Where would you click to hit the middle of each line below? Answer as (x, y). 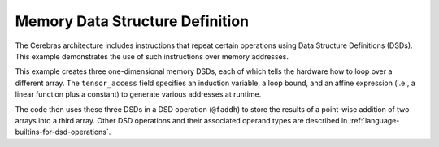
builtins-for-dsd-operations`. (63, 132)
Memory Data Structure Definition (132, 21)
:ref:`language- (374, 120)
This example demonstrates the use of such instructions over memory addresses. (152, 56)
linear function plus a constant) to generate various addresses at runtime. (138, 94)
